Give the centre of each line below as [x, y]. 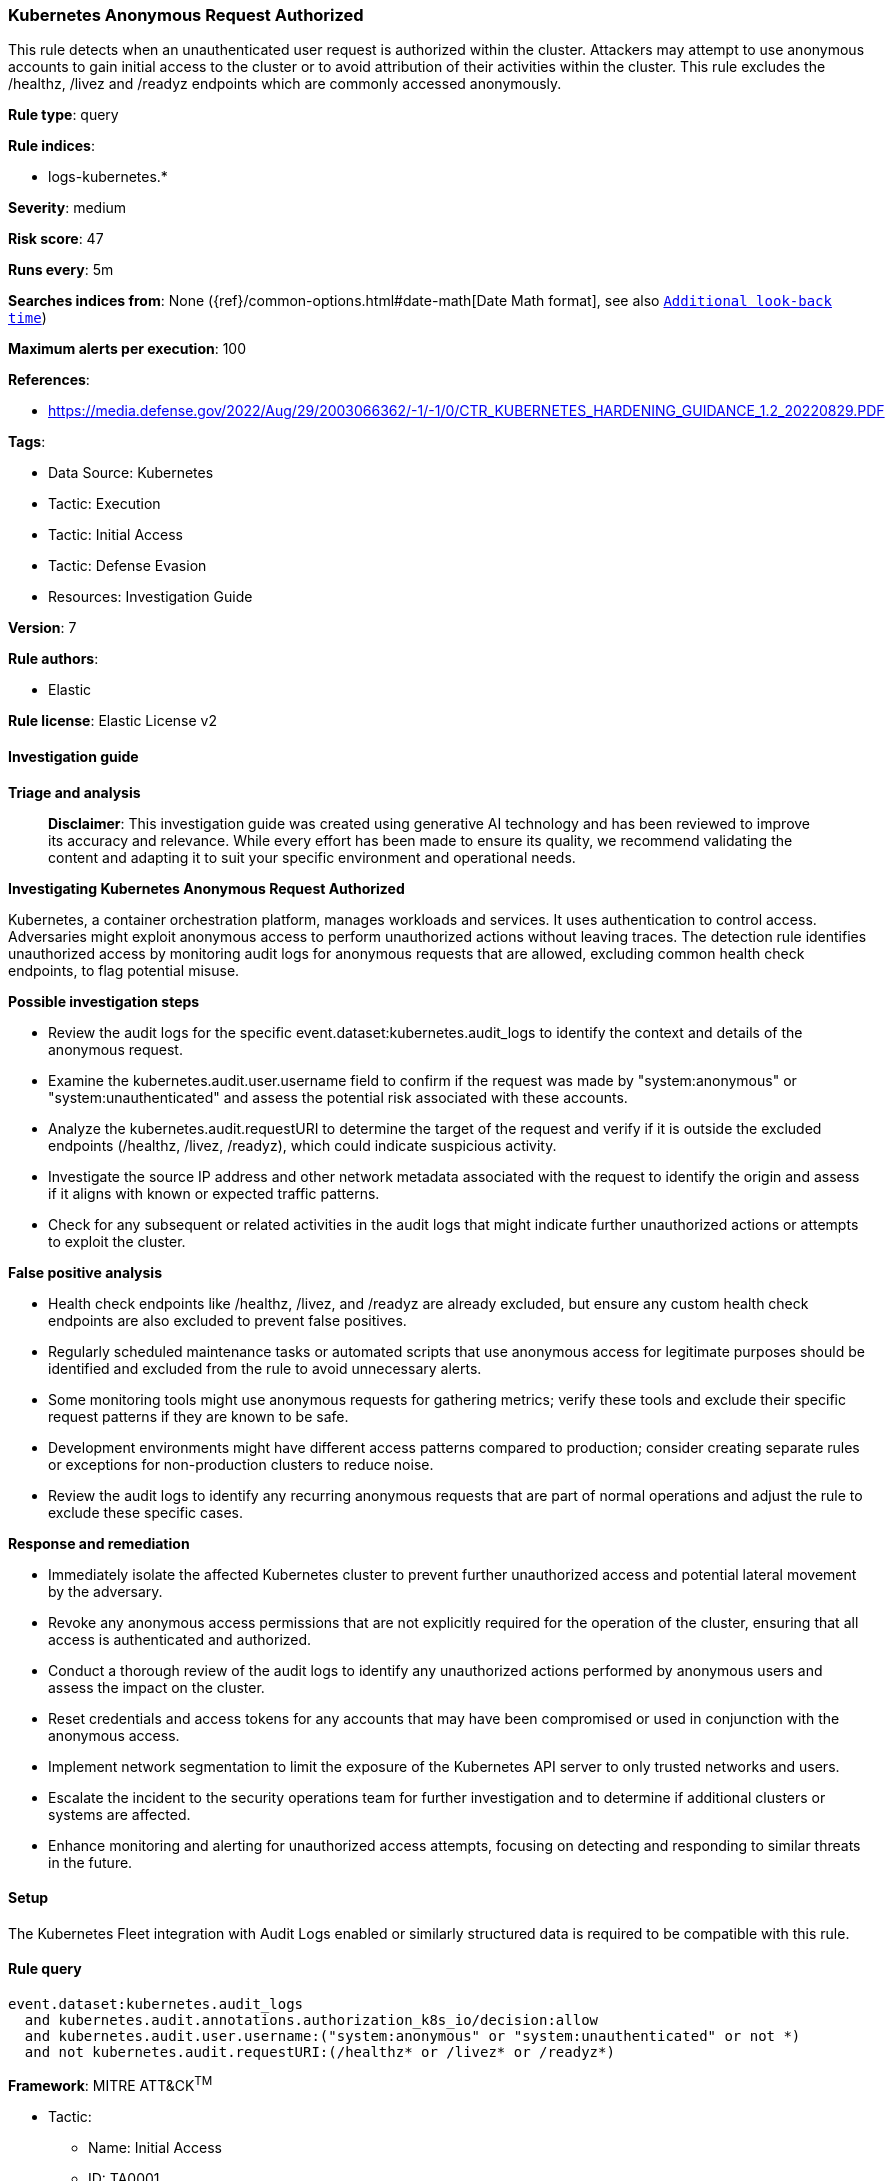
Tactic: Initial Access [115, 535]
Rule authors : [53, 659]
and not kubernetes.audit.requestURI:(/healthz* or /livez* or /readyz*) [319, 2052]
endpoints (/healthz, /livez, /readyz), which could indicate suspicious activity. [302, 1145]
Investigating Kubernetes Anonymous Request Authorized [206, 888]
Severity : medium [67, 208]
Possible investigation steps [104, 1001]
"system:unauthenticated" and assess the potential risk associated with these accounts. [338, 1097]
